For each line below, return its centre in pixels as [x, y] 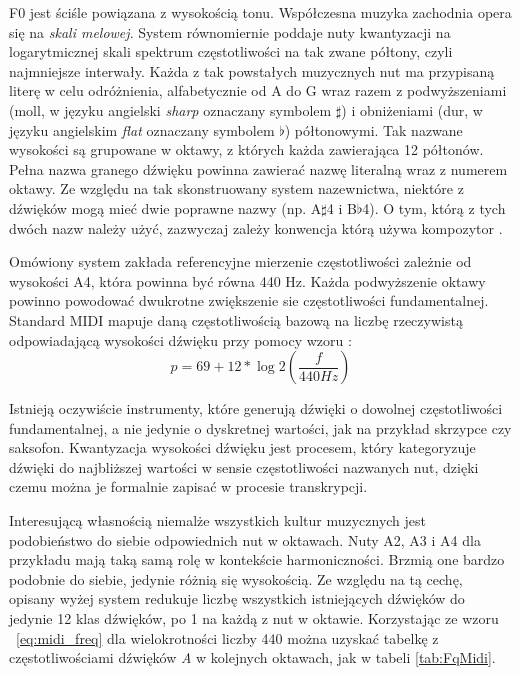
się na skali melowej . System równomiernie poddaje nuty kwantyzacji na [230, 31]
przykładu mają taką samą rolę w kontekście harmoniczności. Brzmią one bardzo [257, 559]
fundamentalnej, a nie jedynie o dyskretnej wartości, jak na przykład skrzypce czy [260, 427]
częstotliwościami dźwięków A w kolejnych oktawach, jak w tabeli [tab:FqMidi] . [252, 657]
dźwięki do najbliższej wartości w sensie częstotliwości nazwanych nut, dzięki [244, 466]
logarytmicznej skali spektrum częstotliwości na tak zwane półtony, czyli [231, 51]
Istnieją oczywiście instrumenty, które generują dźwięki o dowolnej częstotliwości [256, 408]
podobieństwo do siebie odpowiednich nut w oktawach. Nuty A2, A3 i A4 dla [245, 539]
